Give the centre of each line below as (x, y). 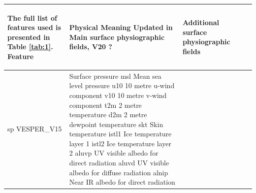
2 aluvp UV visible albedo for (114, 153)
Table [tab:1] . (30, 47)
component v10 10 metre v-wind (118, 95)
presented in (29, 37)
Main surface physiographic (117, 37)
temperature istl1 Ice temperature (120, 134)
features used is (34, 27)
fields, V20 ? (91, 47)
